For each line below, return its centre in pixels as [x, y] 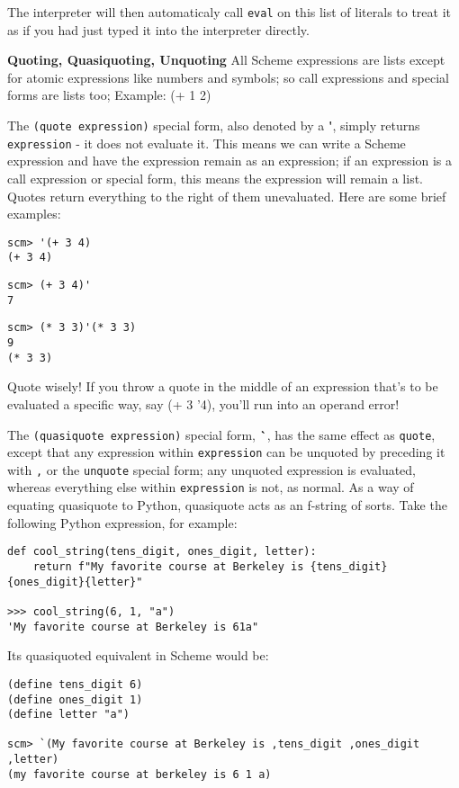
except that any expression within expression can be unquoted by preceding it [226, 452]
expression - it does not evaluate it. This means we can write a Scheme [207, 143]
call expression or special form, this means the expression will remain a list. [215, 178]
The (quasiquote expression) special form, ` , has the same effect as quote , [221, 434]
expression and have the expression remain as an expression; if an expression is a [230, 161]
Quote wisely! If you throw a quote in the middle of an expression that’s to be [223, 386]
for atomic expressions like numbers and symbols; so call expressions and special [228, 77]
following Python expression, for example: [122, 522]
